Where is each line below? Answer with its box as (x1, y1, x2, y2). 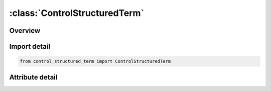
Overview (9, 26, 41, 35)
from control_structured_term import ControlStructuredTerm (20, 59, 171, 64)
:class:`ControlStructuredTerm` (9, 7, 144, 18)
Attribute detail (9, 73, 58, 82)
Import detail (9, 42, 50, 51)
